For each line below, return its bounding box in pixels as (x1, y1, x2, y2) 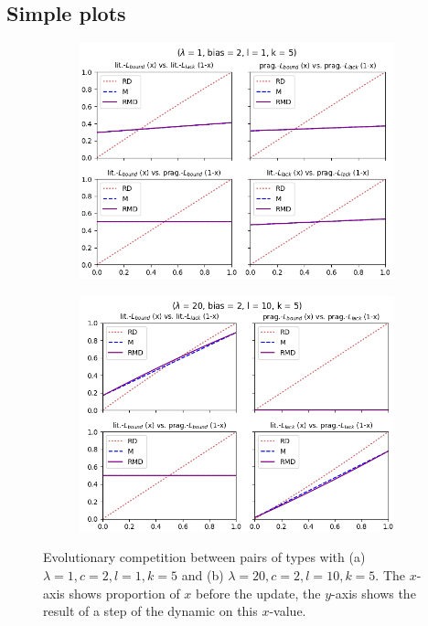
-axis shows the (331, 583, 416, 602)
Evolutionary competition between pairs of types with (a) (43, 547, 366, 567)
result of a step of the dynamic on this (43, 601, 258, 621)
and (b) (181, 565, 224, 584)
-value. (269, 601, 306, 621)
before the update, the (196, 583, 321, 602)
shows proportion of (69, 583, 180, 602)
